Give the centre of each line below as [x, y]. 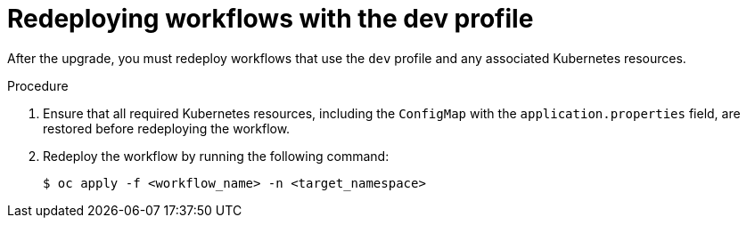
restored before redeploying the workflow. [167, 128]
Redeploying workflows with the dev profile [271, 19]
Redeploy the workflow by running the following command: [216, 156]
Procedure [38, 85]
